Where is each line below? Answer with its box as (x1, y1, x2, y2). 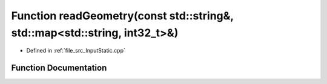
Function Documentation (11, 63, 107, 73)
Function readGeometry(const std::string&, (11, 9, 234, 22)
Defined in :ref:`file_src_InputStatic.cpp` (26, 47, 125, 54)
